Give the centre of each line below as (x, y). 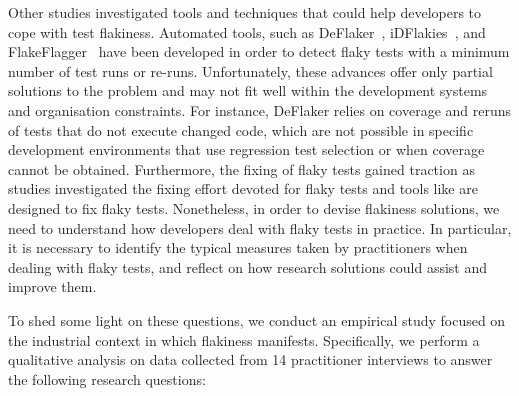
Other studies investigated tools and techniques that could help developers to (245, 12)
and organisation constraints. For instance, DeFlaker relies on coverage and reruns (260, 109)
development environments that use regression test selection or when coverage (246, 149)
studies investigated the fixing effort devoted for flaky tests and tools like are (243, 188)
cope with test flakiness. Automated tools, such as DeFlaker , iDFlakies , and (247, 31)
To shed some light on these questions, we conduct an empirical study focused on (257, 319)
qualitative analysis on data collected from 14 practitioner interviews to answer (250, 359)
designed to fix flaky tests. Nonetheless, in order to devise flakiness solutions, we (254, 207)
